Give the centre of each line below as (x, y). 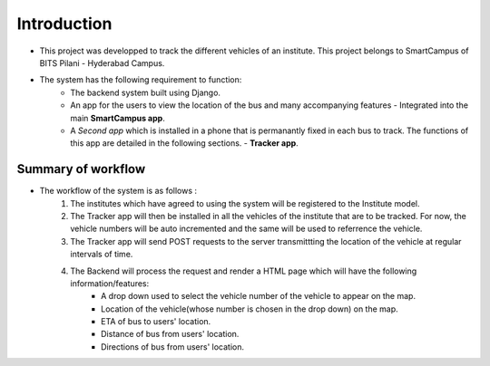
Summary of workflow (81, 169)
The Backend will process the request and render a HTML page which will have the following (244, 271)
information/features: (110, 283)
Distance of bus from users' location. (170, 334)
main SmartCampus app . (118, 118)
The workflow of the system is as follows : (118, 191)
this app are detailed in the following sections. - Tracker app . (184, 143)
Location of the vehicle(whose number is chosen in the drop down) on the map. (250, 309)
